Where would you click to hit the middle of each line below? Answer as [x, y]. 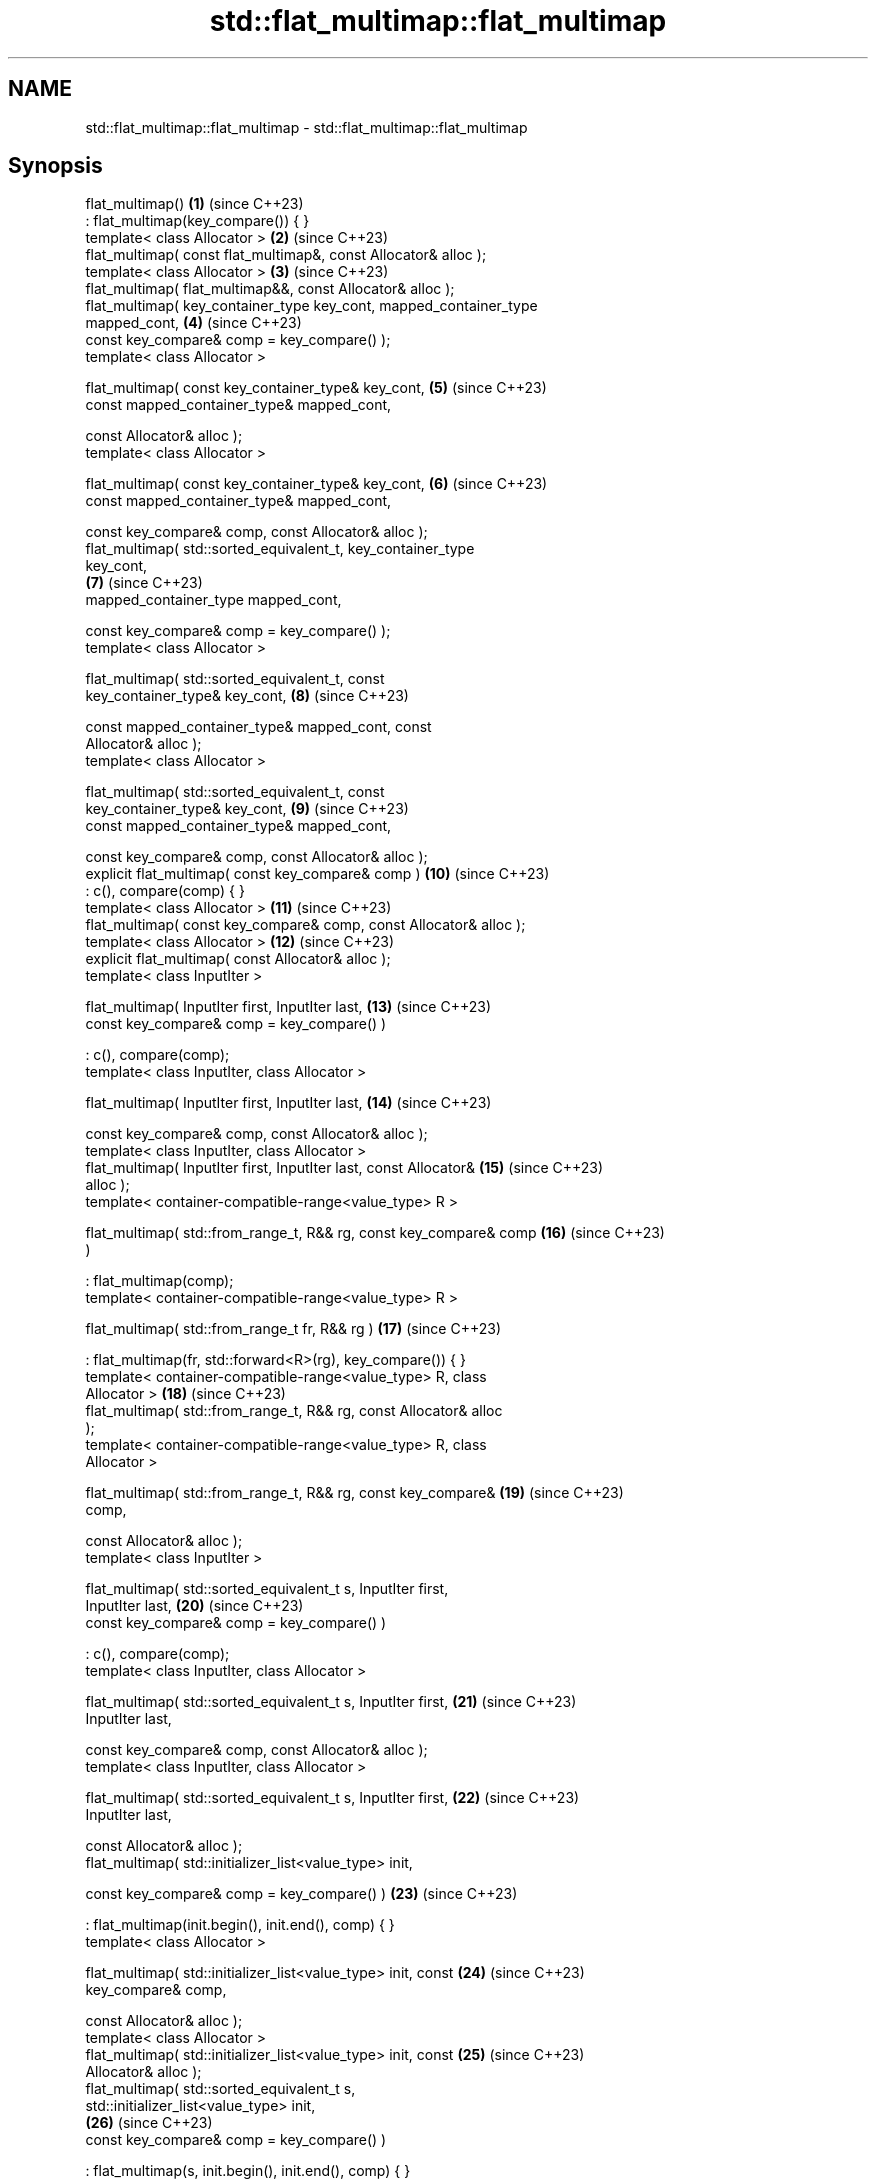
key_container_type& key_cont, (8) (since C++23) [247, 696]
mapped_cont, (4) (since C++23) [193, 323]
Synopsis [55, 166]
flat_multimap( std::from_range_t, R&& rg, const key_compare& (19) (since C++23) [354, 1493]
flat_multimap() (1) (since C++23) [194, 204]
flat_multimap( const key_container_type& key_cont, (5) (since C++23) [316, 388]
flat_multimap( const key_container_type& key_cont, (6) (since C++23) [316, 484]
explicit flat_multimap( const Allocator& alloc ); [238, 959]
